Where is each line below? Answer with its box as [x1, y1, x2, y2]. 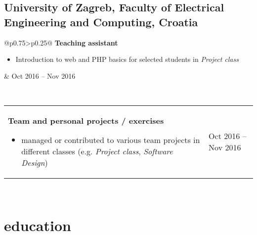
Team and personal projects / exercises [8, 114, 164, 126]
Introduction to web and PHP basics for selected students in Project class [15, 54, 239, 64]
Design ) [21, 156, 48, 168]
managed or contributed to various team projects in [21, 134, 200, 145]
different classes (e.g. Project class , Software [21, 145, 173, 157]
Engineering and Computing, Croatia [4, 14, 198, 29]
